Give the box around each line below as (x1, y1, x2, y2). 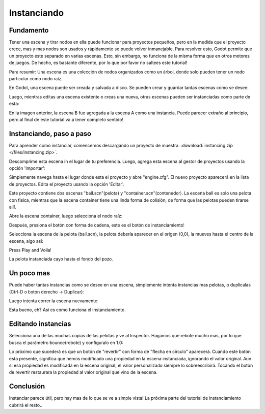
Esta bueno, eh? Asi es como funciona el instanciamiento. (9, 307, 126, 313)
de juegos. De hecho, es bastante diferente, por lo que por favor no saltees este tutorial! (9, 60, 187, 66)
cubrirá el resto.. (9, 402, 43, 408)
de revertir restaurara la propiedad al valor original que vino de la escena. (9, 369, 158, 375)
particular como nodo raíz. (9, 76, 63, 82)
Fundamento (9, 26, 49, 34)
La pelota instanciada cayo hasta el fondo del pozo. (9, 256, 113, 262)
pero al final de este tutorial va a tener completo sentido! (9, 116, 124, 123)
